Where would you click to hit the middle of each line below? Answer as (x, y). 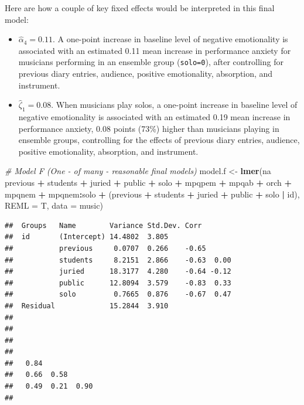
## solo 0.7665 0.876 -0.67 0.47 (118, 295)
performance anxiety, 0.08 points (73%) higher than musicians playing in (149, 128)
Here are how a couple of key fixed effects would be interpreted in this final (140, 8)
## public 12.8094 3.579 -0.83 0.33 (118, 283)
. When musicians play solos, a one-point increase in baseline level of (174, 105)
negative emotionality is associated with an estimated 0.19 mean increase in (154, 117)
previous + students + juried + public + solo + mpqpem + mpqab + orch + (148, 182)
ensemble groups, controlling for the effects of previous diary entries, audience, (159, 140)
